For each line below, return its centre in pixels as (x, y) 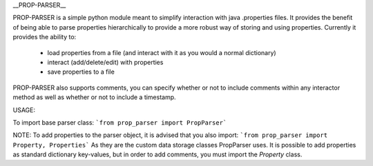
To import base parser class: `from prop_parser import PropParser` (120, 122)
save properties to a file (81, 72)
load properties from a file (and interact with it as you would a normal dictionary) (162, 52)
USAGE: (24, 110)
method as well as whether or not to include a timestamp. (94, 97)
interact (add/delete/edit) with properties (105, 62)
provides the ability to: (45, 37)
